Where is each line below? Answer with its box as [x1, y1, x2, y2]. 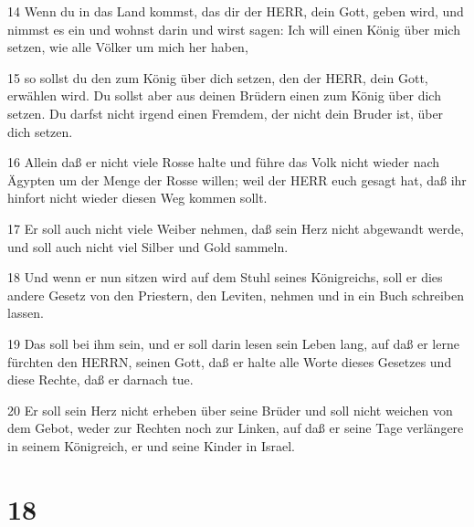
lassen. [7, 303, 44, 322]
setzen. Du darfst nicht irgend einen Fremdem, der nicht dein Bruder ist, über [7, 103, 444, 122]
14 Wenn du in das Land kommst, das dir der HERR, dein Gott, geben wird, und [7, 2, 464, 20]
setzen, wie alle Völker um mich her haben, [7, 37, 248, 57]
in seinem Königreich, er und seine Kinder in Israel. [7, 436, 295, 455]
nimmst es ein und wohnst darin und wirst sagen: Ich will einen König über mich [7, 19, 460, 38]
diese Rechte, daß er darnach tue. [7, 370, 194, 389]
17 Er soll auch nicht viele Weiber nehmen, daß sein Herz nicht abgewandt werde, [7, 218, 464, 237]
